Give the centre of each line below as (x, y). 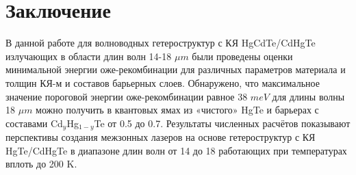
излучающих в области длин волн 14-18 (89, 56)
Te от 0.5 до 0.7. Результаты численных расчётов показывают (222, 123)
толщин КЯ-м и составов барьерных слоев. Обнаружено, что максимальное (163, 82)
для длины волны (308, 96)
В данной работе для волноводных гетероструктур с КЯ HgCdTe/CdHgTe (161, 43)
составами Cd (34, 123)
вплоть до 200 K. (41, 164)
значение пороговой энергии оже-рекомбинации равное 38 (127, 96)
